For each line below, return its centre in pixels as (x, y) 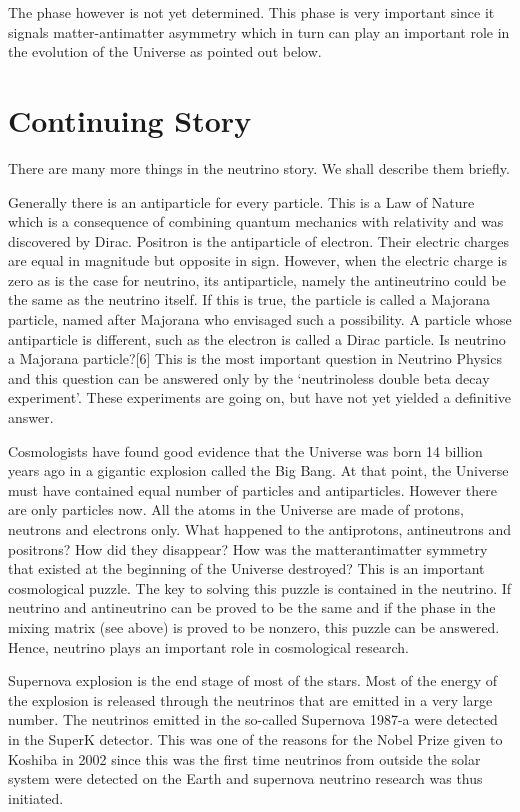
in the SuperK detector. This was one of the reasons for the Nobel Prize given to (255, 738)
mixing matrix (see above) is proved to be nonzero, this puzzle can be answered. (254, 626)
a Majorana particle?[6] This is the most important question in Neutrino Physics (255, 358)
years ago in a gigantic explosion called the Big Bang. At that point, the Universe (258, 470)
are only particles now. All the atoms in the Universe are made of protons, (236, 509)
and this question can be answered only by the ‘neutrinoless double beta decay (249, 377)
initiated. (36, 797)
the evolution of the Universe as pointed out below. (165, 51)
